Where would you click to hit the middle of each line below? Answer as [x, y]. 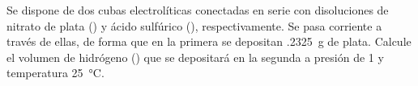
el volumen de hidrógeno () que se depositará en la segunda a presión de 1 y [195, 57]
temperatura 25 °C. [55, 73]
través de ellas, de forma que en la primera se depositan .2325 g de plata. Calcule [209, 41]
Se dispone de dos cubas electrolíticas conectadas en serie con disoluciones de [198, 10]
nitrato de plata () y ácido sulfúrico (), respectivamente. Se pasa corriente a [194, 25]
